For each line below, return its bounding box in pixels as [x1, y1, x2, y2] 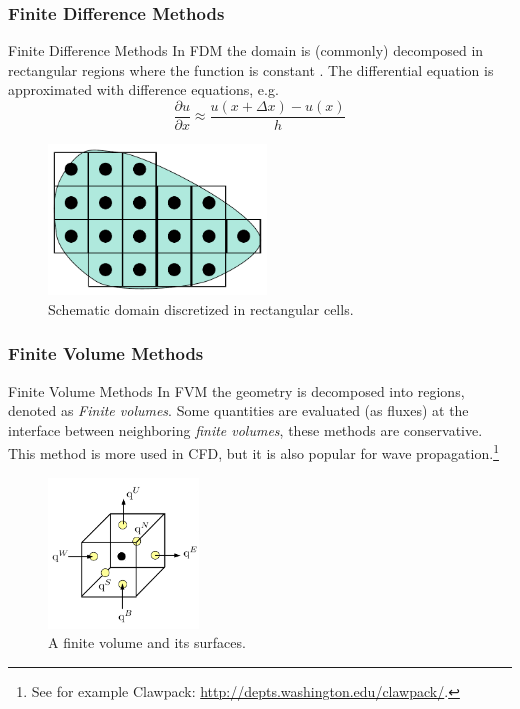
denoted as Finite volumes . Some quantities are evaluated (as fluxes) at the [8, 400, 469, 421]
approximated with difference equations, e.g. [8, 79, 279, 100]
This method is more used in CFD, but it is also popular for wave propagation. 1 [8, 440, 499, 464]
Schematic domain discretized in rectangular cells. [48, 298, 354, 319]
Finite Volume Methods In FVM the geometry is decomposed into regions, [8, 380, 465, 401]
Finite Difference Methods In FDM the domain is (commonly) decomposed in [8, 40, 484, 61]
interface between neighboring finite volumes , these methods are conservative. [8, 419, 483, 440]
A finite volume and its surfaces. [48, 632, 246, 653]
